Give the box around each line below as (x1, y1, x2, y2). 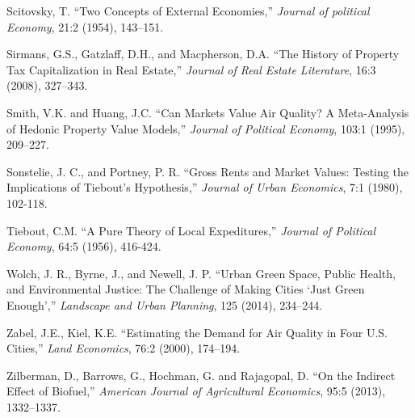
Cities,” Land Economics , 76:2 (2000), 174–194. (6, 340, 241, 357)
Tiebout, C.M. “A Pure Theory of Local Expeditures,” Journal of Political (6, 222, 376, 239)
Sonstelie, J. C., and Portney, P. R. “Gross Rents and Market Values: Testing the (6, 163, 409, 179)
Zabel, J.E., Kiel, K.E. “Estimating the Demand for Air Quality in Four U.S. (6, 323, 388, 340)
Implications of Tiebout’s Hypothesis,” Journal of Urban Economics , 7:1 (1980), (6, 179, 403, 196)
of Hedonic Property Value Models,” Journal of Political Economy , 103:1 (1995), (6, 120, 405, 137)
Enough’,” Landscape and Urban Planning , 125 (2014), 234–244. (6, 296, 323, 313)
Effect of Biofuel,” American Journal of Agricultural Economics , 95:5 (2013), (6, 382, 386, 399)
